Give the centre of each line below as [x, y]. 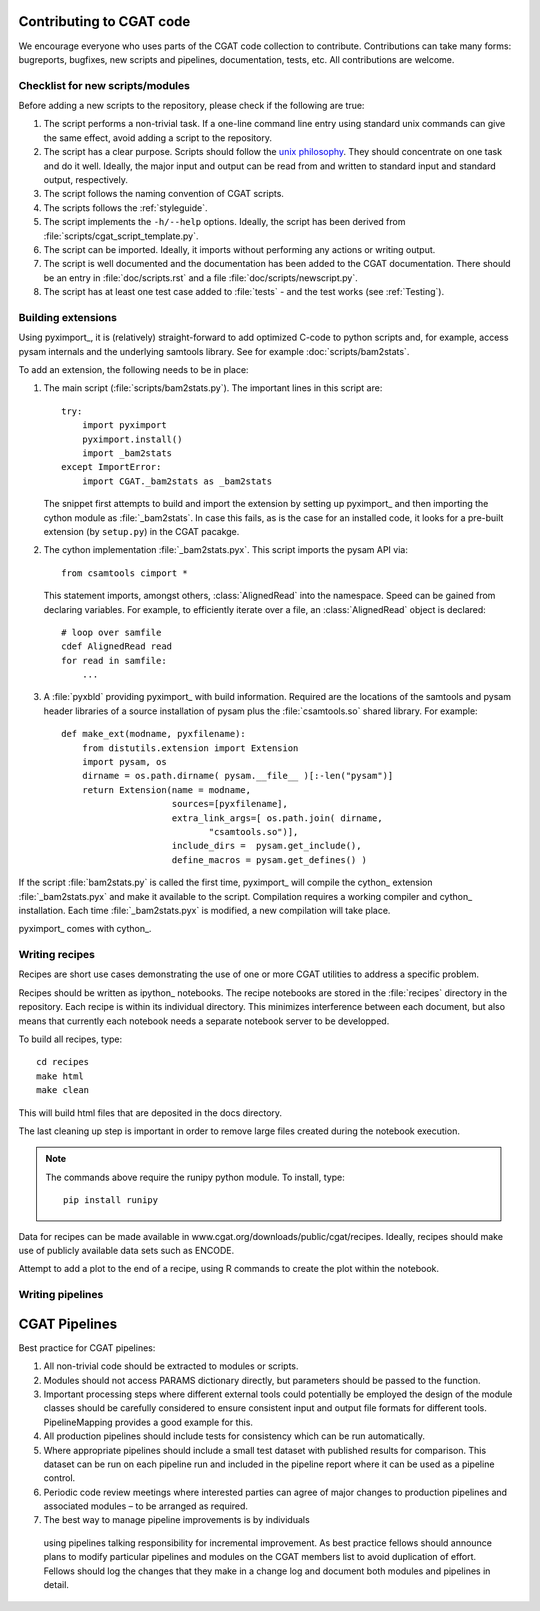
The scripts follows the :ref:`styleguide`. [126, 207]
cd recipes [63, 1062]
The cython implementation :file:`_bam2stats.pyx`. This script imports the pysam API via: [226, 550]
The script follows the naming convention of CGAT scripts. [164, 194]
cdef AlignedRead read [117, 646]
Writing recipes [56, 955]
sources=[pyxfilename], [230, 804]
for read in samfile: [114, 660]
